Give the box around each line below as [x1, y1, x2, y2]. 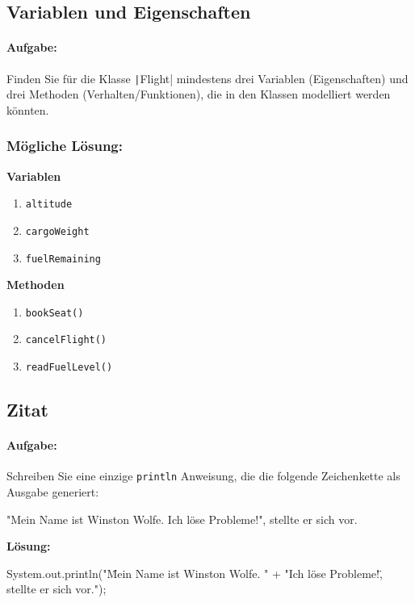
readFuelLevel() [25, 362, 113, 374]
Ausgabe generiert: [6, 484, 99, 500]
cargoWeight [25, 225, 90, 237]
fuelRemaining [25, 253, 101, 265]
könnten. [6, 101, 49, 118]
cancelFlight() [25, 334, 107, 346]
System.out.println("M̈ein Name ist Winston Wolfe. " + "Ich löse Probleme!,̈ [6, 564, 383, 581]
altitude [25, 199, 73, 211]
